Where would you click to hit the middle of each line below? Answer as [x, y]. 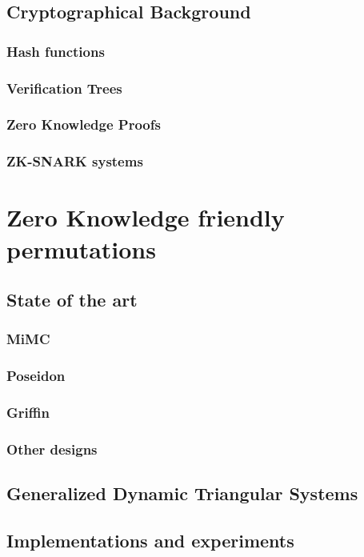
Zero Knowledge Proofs [84, 124]
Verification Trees [64, 88]
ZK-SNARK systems [75, 161]
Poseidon [36, 376]
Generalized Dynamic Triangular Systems [182, 493]
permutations [81, 248]
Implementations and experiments [150, 541]
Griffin [28, 413]
